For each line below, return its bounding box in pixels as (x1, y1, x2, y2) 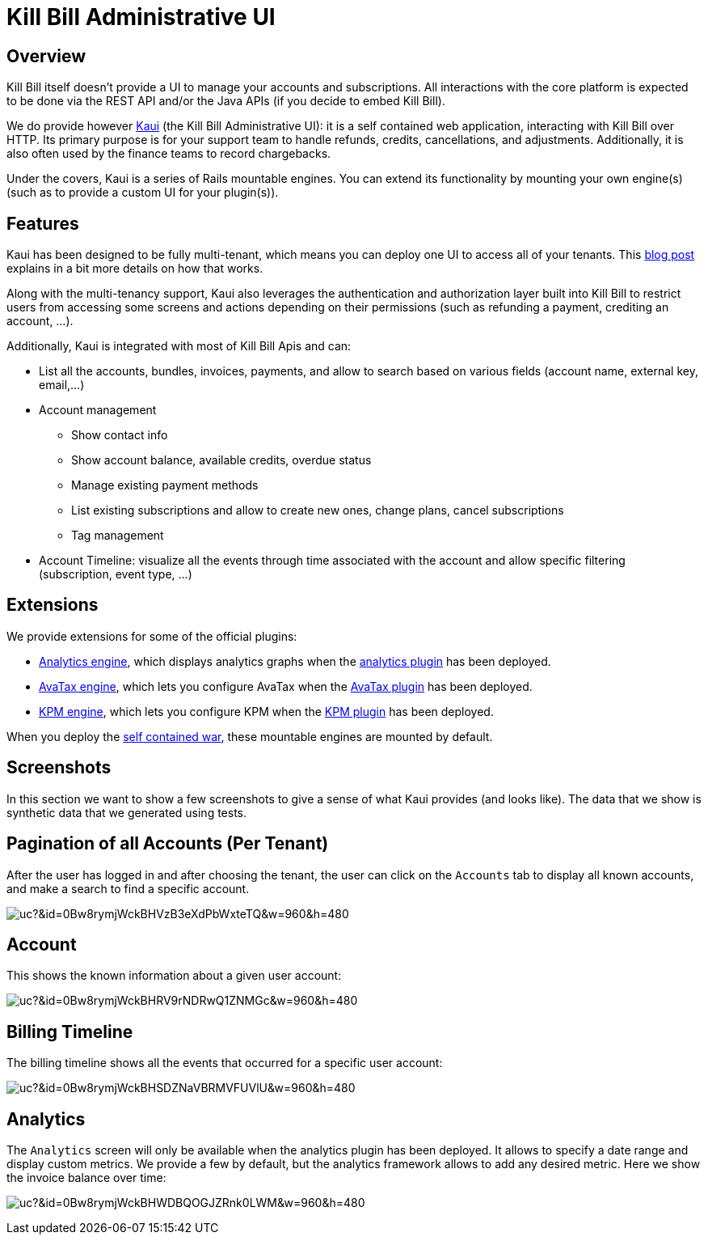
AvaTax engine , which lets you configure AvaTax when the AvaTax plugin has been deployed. (39, 679, 533, 693)
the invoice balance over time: (6, 1171, 166, 1185)
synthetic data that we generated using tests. (6, 805, 247, 820)
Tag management (71, 528, 164, 543)
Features (6, 213, 79, 234)
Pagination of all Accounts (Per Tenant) (6, 833, 329, 854)
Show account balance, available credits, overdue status (71, 453, 372, 468)
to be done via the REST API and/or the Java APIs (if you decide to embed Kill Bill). (6, 94, 445, 108)
